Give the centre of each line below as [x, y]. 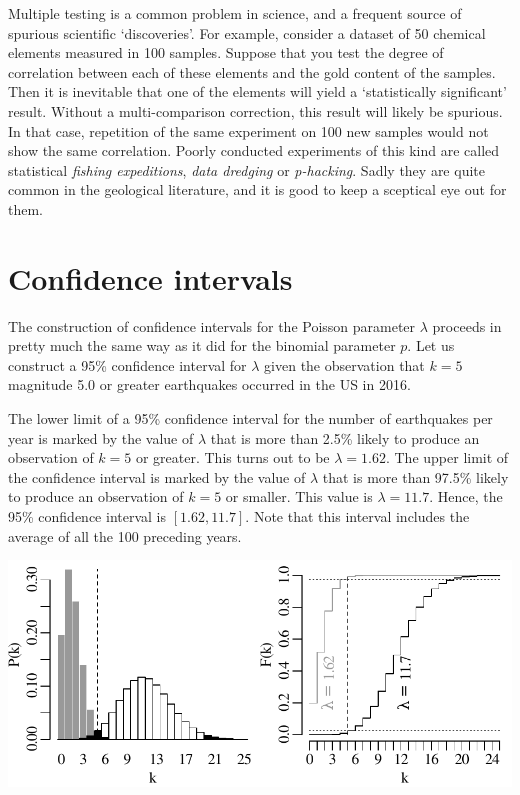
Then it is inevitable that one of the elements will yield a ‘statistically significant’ [257, 91]
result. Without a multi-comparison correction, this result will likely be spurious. [255, 110]
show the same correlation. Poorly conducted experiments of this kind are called [254, 150]
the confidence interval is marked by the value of [157, 476]
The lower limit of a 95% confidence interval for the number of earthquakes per [250, 418]
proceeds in [467, 325]
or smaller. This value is [299, 496]
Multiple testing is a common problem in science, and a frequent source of [235, 13]
